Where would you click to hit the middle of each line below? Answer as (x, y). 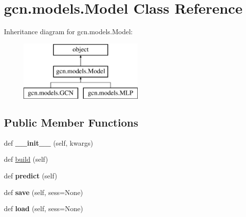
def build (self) (26, 159)
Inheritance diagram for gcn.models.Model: (68, 32)
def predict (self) (31, 176)
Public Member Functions (71, 122)
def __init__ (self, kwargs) (49, 142)
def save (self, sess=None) (44, 192)
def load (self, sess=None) (44, 208)
